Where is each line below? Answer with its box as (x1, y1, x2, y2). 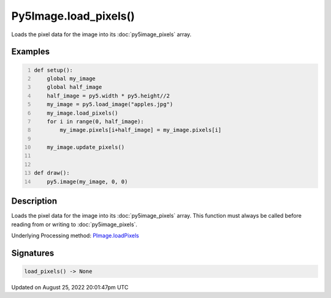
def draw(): (34, 169, 70, 177)
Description (11, 196, 58, 207)
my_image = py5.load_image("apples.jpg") (47, 101, 173, 108)
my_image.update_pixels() (47, 144, 125, 151)
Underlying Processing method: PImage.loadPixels (11, 232, 139, 239)
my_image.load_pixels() (47, 109, 119, 117)
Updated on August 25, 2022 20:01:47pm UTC (11, 283, 129, 291)
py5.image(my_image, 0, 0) (47, 178, 128, 185)
